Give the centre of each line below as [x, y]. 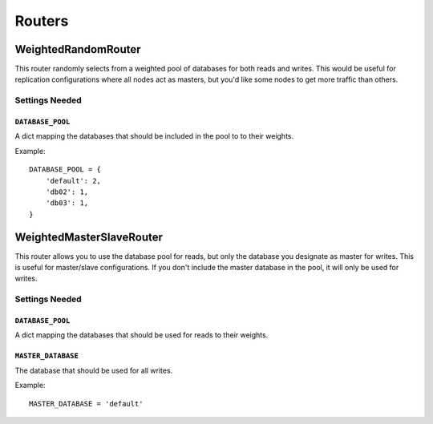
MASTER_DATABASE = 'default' [86, 404]
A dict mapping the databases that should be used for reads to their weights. [142, 335]
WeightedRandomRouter [78, 49]
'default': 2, [73, 181]
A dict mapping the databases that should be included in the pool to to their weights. [154, 136]
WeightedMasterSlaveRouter [89, 237]
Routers [42, 21]
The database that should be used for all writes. [94, 370]
